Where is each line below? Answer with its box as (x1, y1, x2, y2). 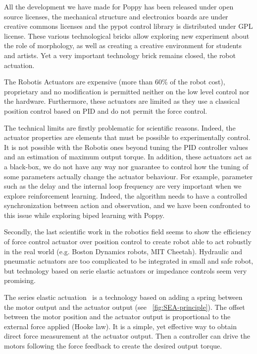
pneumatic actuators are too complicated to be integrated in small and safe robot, (4, 256, 254, 266)
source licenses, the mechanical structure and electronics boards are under (4, 11, 228, 21)
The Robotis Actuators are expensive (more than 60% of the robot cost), (4, 76, 225, 87)
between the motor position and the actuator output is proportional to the (4, 311, 231, 322)
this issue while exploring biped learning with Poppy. (4, 210, 165, 220)
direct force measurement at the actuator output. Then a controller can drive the (4, 331, 250, 341)
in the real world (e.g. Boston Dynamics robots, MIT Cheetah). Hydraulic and (4, 246, 243, 256)
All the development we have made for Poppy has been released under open (4, 1, 234, 11)
